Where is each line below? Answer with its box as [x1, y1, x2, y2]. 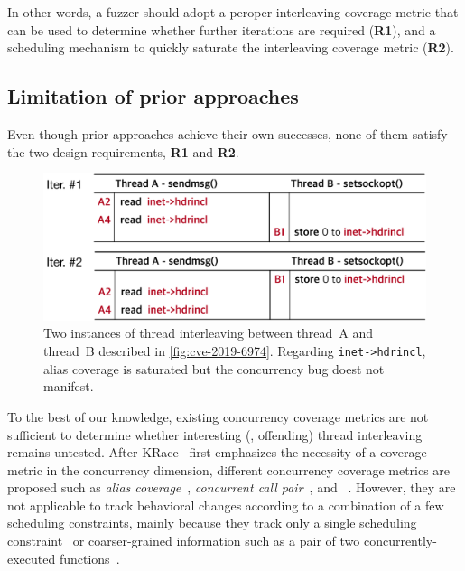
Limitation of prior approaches [7, 82, 299, 110]
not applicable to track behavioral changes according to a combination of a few [7, 495, 444, 514]
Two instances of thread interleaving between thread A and [43, 323, 374, 342]
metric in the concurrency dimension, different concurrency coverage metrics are [7, 460, 451, 479]
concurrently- [363, 531, 437, 550]
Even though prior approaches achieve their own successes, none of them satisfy [7, 124, 448, 143]
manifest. [43, 377, 94, 396]
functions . [59, 548, 120, 567]
